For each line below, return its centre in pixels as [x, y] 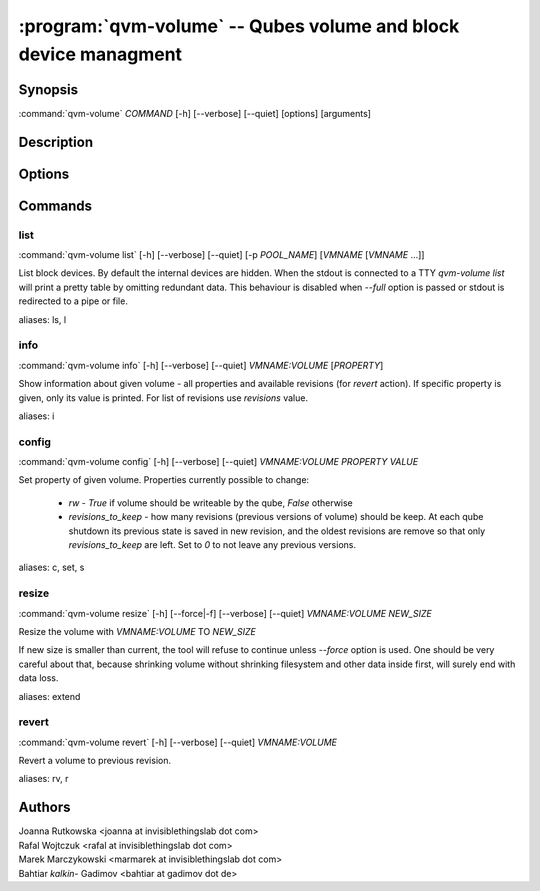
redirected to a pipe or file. [73, 301]
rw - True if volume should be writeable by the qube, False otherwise [211, 502]
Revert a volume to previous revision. [95, 761]
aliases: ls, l [42, 319]
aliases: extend [49, 696]
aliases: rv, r [43, 779]
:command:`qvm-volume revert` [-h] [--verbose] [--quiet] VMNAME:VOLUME [178, 742]
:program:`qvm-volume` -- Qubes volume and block [239, 26]
